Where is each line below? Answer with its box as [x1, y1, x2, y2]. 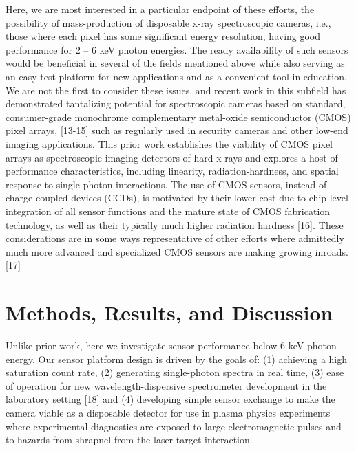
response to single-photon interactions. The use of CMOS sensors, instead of [6, 177, 327, 191]
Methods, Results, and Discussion [6, 298, 333, 327]
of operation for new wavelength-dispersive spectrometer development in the [6, 378, 327, 393]
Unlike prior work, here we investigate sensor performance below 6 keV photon [6, 338, 337, 352]
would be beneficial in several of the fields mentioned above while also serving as [6, 56, 345, 70]
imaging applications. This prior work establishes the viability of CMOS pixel [6, 136, 333, 151]
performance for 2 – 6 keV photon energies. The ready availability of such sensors [6, 42, 348, 56]
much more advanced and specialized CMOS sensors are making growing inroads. [6, 244, 348, 258]
